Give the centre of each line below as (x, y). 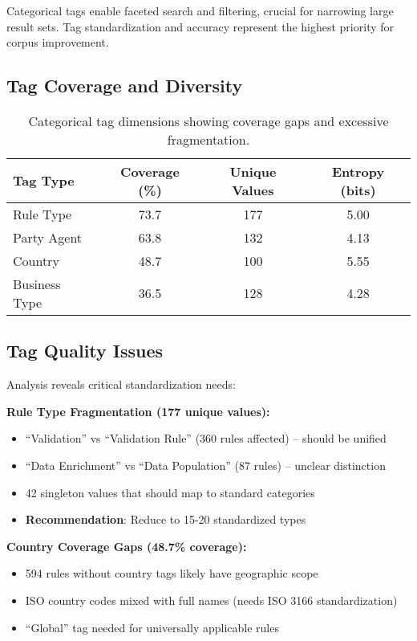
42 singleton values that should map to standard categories (170, 492)
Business (37, 284)
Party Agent (48, 237)
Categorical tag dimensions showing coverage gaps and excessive (208, 120)
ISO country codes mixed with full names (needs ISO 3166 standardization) (211, 600)
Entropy (358, 171)
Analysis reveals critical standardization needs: (121, 384)
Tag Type (44, 181)
